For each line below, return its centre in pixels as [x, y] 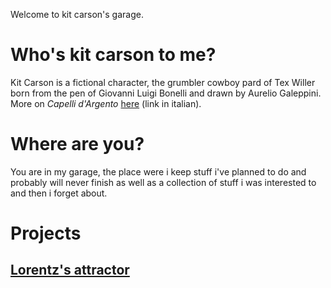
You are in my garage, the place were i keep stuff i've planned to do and [158, 171]
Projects [46, 233]
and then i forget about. [59, 193]
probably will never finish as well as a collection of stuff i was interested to [163, 182]
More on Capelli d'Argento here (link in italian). [106, 103]
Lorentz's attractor [70, 270]
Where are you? [77, 144]
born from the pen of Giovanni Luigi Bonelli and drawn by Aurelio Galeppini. [166, 93]
